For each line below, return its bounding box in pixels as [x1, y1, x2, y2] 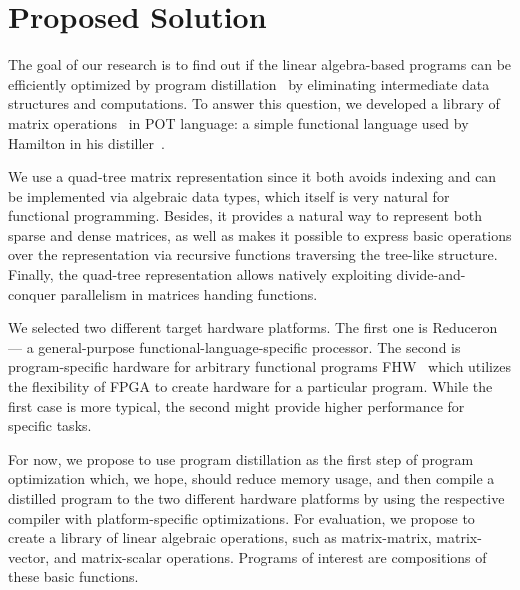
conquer [8, 283, 56, 304]
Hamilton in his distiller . [8, 132, 165, 153]
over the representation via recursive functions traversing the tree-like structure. [8, 244, 498, 265]
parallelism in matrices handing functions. [60, 283, 318, 304]
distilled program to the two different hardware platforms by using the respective [8, 488, 505, 508]
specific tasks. [8, 415, 92, 436]
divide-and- [396, 264, 466, 285]
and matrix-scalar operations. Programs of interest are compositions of [53, 546, 487, 567]
